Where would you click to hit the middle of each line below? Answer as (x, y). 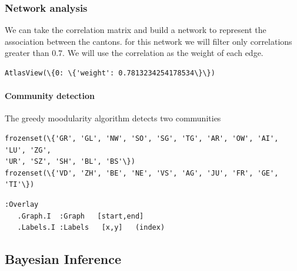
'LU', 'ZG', (28, 150)
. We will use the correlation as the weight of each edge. (163, 53)
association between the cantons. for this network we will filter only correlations (148, 41)
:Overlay (22, 204)
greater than (27, 53)
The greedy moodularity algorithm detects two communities (113, 118)
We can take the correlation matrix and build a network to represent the (136, 30)
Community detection (50, 96)
